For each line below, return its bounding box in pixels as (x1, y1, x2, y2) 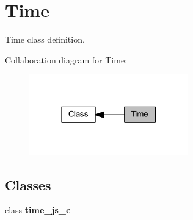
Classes (5, 175, 51, 194)
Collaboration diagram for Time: (5, 53, 128, 66)
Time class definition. (5, 33, 85, 46)
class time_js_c (5, 204, 71, 216)
